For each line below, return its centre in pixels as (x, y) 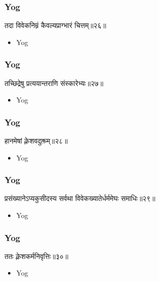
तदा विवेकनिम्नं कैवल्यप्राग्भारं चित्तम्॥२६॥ (55, 25)
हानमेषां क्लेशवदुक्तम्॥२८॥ (36, 141)
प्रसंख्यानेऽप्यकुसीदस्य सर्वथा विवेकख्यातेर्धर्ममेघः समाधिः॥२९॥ (80, 198)
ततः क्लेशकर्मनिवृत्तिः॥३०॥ (36, 256)
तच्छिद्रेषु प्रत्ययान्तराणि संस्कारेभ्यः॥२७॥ (54, 83)
